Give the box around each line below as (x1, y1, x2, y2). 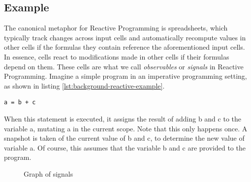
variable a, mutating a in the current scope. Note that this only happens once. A (4, 123, 248, 133)
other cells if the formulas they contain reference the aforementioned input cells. (4, 42, 245, 52)
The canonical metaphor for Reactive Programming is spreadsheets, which (4, 23, 228, 33)
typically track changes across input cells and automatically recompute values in (4, 32, 246, 42)
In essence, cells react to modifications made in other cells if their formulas (4, 51, 229, 61)
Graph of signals (24, 168, 73, 179)
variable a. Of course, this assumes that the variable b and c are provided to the (4, 142, 246, 152)
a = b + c (4, 99, 36, 106)
